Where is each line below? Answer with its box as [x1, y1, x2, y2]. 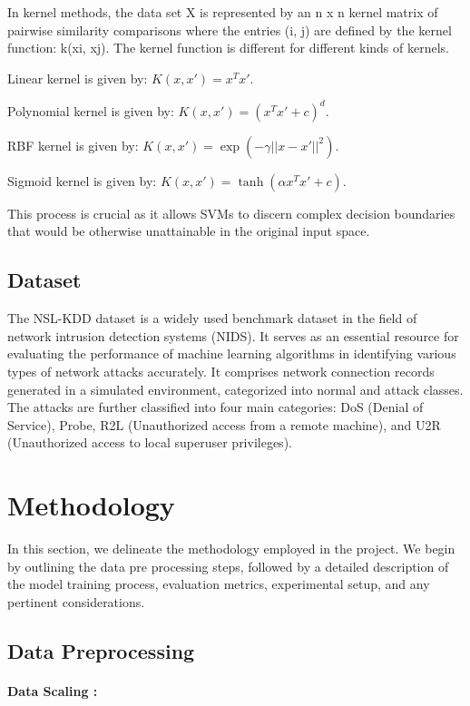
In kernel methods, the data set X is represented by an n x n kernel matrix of [7, 3, 438, 21]
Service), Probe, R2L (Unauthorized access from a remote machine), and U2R [7, 415, 441, 434]
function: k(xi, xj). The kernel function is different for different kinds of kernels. [7, 38, 449, 57]
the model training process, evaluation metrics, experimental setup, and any [7, 574, 430, 593]
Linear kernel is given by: [7, 68, 148, 87]
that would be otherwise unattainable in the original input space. [7, 221, 370, 240]
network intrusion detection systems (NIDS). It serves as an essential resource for [7, 326, 459, 345]
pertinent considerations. [7, 592, 145, 611]
